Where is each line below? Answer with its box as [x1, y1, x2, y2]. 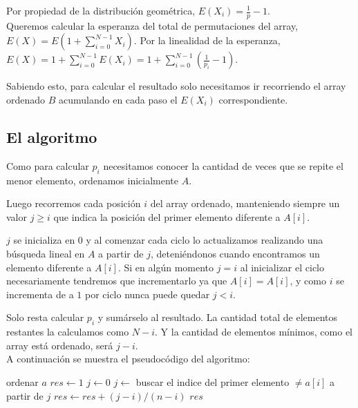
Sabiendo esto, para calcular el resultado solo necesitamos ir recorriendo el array [6, 79, 346, 93]
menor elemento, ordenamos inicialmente [6, 173, 179, 187]
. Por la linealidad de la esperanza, [133, 33, 281, 48]
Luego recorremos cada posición [6, 196, 141, 211]
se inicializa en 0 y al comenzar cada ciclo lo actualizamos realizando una [13, 233, 323, 247]
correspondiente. [218, 93, 288, 107]
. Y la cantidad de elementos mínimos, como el [155, 324, 352, 339]
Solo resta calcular [6, 310, 84, 324]
